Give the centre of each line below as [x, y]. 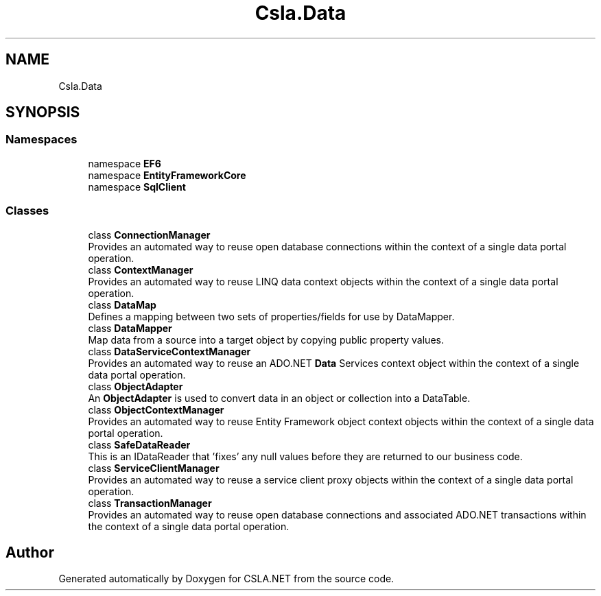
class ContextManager [141, 270]
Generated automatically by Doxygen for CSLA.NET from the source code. [226, 579]
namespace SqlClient [137, 187]
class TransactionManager [150, 503]
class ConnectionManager [149, 235]
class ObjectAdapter [135, 386]
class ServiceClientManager [154, 468]
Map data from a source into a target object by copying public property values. [266, 339]
